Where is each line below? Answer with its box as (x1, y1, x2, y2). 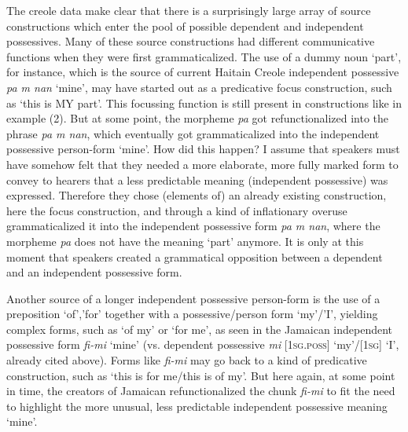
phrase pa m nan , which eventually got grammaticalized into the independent (6, 125, 380, 141)
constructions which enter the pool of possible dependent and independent (6, 17, 364, 34)
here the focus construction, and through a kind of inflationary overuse (6, 202, 347, 218)
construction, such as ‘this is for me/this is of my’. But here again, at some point (6, 367, 395, 383)
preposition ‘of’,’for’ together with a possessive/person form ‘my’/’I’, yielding (6, 306, 378, 322)
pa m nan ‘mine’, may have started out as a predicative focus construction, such (6, 79, 392, 95)
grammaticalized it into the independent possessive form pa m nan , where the (6, 218, 380, 234)
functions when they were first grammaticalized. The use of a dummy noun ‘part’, (6, 48, 402, 64)
